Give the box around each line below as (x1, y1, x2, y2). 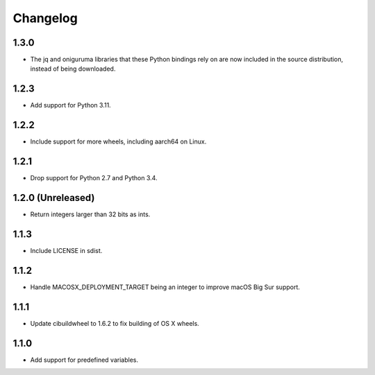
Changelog (12, 10, 78, 26)
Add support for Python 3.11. (30, 101, 111, 110)
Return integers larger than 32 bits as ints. (30, 210, 151, 218)
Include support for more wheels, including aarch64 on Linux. (30, 137, 207, 146)
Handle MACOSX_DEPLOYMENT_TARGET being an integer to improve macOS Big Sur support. (30, 283, 300, 291)
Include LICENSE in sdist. (30, 246, 103, 254)
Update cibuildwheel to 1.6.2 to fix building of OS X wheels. (30, 319, 199, 327)
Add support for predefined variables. (30, 356, 139, 364)
